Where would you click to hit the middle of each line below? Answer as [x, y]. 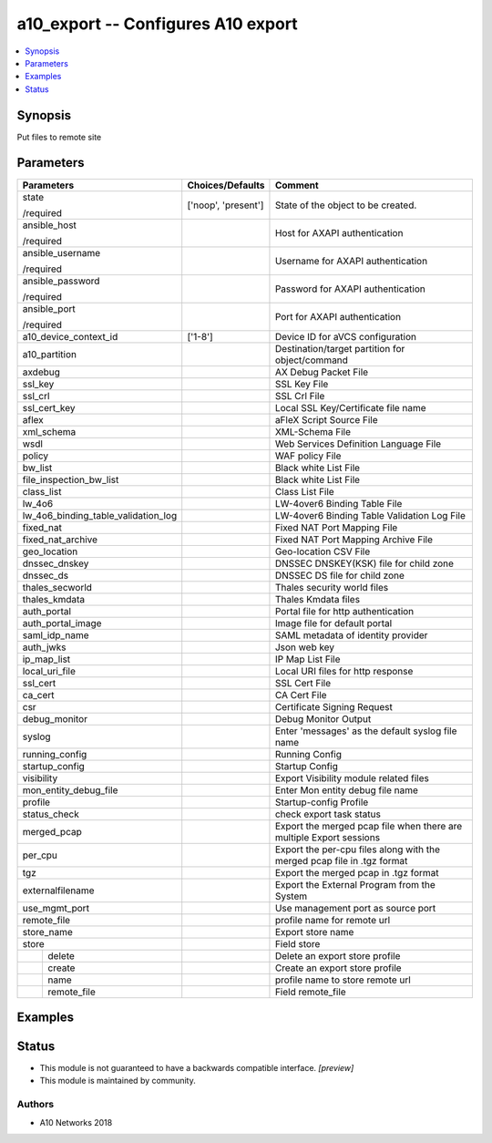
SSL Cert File [303, 683]
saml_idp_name [56, 635]
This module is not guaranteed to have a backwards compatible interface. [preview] [197, 1068]
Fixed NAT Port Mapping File [336, 527]
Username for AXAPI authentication [351, 261]
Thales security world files [332, 587]
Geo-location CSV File [323, 551]
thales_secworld [57, 587]
